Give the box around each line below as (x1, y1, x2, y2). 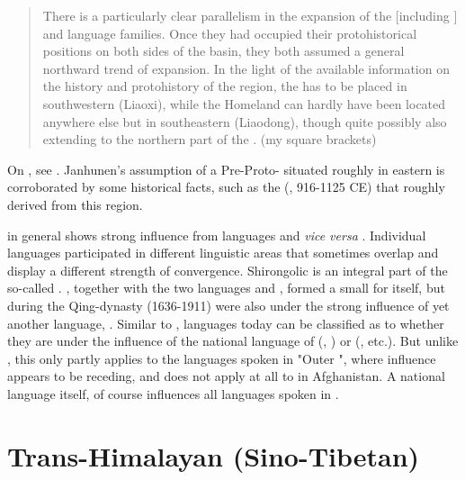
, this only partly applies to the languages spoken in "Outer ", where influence (7, 349, 436, 367)
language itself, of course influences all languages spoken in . (7, 384, 339, 403)
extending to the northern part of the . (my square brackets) (42, 130, 377, 149)
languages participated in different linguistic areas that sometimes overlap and (7, 243, 439, 262)
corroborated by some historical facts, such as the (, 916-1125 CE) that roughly (7, 177, 445, 196)
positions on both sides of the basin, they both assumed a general (42, 41, 405, 60)
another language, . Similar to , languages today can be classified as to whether (7, 313, 444, 332)
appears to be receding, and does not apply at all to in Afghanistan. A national (7, 367, 445, 385)
